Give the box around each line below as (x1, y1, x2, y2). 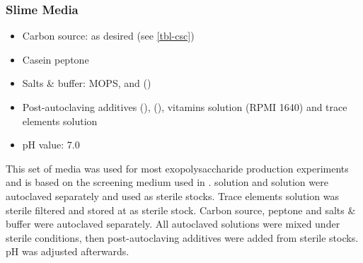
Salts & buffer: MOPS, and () (22, 76, 151, 90)
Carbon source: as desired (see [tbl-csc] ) (22, 28, 195, 43)
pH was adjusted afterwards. (6, 244, 129, 259)
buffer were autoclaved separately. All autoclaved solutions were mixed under (6, 216, 340, 231)
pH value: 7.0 (22, 137, 80, 152)
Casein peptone (22, 52, 89, 66)
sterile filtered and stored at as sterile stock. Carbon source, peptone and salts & (6, 202, 356, 217)
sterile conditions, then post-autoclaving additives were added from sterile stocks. (6, 230, 359, 245)
